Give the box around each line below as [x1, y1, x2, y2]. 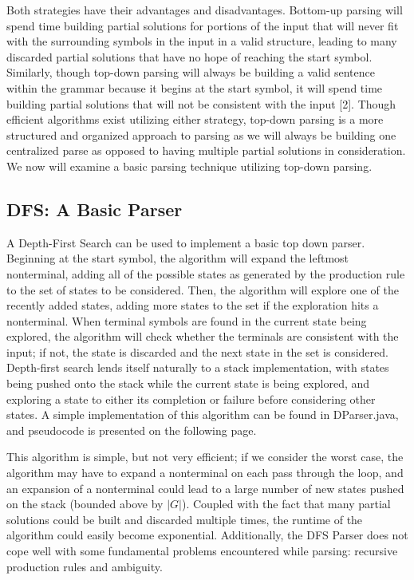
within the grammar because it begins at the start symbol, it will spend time [6, 79, 383, 96]
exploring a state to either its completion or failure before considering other [6, 390, 376, 407]
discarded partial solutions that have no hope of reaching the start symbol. [6, 48, 373, 65]
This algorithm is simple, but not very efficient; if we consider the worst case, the [6, 448, 404, 465]
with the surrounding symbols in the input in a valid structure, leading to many [6, 33, 397, 49]
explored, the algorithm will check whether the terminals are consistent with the [6, 328, 399, 345]
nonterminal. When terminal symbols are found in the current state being [6, 312, 367, 329]
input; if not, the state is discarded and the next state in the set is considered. [6, 343, 388, 360]
